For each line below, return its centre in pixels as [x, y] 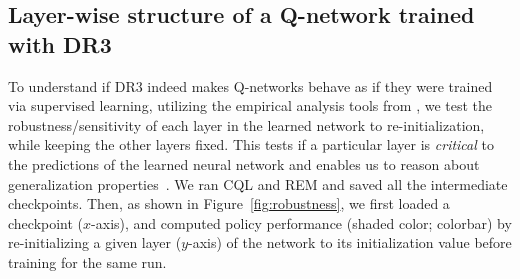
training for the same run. [87, 261]
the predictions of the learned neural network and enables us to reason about [244, 163]
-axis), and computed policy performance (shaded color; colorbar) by [301, 222]
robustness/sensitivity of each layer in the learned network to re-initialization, [246, 124]
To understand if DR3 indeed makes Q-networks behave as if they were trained [250, 85]
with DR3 [60, 43]
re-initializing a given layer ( [95, 242]
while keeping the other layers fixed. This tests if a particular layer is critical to [251, 144]
